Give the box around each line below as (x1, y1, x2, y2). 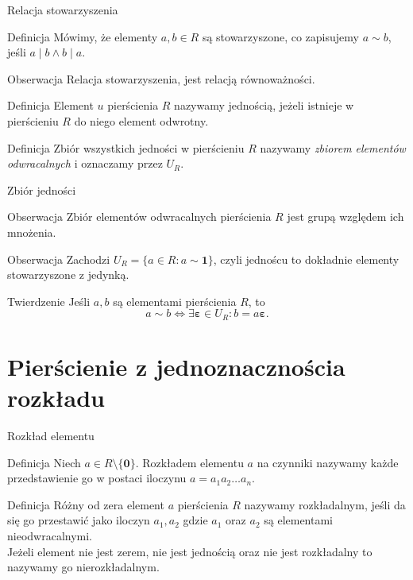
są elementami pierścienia (113, 292, 237, 309)
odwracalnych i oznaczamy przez (7, 155, 163, 172)
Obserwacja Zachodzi (7, 250, 110, 267)
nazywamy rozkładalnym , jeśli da (244, 496, 406, 512)
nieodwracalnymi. (7, 528, 93, 544)
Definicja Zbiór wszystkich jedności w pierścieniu (7, 139, 245, 156)
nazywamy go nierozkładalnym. (7, 559, 160, 575)
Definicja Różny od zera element (7, 496, 164, 512)
